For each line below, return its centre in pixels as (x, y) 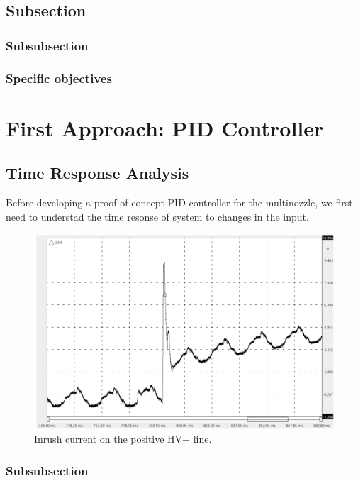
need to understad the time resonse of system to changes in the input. (157, 216)
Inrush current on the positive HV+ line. (123, 439)
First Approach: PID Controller (165, 127)
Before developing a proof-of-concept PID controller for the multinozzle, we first (179, 203)
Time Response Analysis (97, 173)
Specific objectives (59, 78)
